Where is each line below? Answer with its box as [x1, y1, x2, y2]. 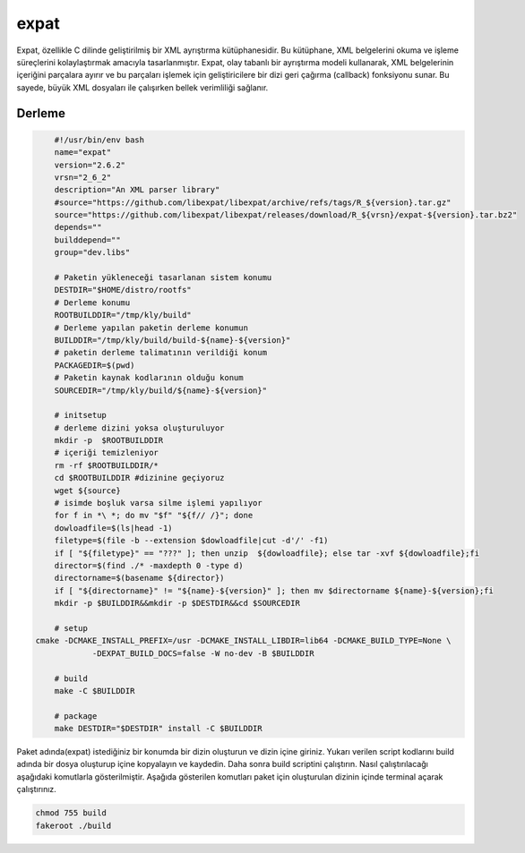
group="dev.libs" [54, 247, 131, 258]
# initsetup [54, 410, 108, 421]
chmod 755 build [35, 808, 108, 818]
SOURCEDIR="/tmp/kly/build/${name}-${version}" [54, 385, 268, 396]
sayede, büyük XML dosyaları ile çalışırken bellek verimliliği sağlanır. [16, 81, 269, 93]
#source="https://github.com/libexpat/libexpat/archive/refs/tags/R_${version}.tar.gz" [54, 197, 452, 208]
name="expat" [54, 148, 112, 158]
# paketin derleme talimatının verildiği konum [54, 347, 268, 358]
